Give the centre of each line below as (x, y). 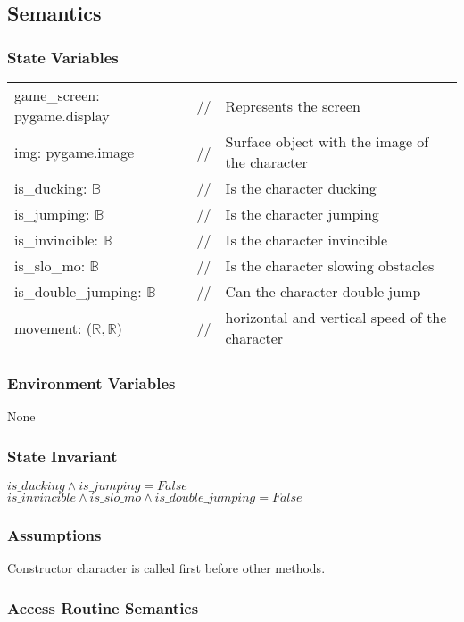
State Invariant (62, 456)
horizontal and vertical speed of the (336, 317)
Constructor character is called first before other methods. (166, 568)
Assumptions (54, 534)
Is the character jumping (302, 214)
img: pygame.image (75, 152)
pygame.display (62, 116)
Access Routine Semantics (103, 607)
